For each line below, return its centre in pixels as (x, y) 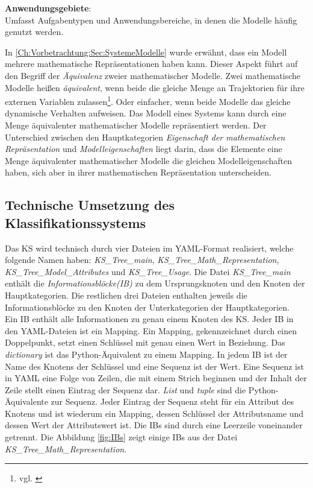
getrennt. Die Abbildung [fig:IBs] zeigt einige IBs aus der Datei (121, 437)
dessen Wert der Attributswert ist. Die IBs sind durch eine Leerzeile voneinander (154, 425)
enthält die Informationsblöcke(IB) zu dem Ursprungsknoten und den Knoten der (155, 283)
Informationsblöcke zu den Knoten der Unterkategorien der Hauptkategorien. (147, 307)
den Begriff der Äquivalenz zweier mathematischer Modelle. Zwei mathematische (153, 75)
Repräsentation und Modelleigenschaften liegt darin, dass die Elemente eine (144, 149)
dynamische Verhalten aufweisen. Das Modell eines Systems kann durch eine (146, 113)
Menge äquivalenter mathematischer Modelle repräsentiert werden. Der (136, 125)
